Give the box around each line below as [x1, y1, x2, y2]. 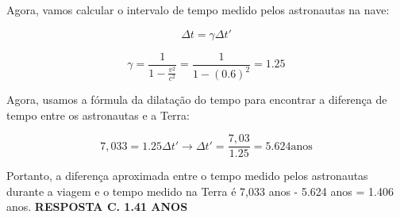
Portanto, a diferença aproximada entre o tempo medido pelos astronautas [6, 167, 368, 184]
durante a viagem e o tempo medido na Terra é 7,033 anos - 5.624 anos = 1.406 [6, 182, 394, 199]
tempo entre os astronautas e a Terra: [6, 106, 190, 123]
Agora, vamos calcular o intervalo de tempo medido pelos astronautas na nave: [6, 2, 390, 17]
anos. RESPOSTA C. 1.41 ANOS [6, 198, 188, 215]
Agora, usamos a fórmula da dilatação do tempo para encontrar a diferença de [6, 91, 387, 107]
